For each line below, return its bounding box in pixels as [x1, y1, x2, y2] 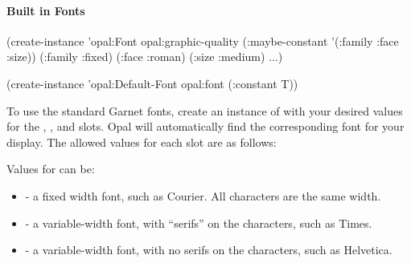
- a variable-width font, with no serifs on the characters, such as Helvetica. [25, 241, 393, 258]
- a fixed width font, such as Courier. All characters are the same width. [25, 187, 381, 204]
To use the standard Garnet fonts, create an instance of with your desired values [6, 102, 403, 119]
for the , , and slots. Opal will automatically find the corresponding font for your [6, 118, 405, 135]
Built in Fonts [6, 2, 85, 18]
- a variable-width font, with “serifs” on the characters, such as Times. [25, 214, 372, 231]
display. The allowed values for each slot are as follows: [6, 133, 277, 150]
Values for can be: [6, 160, 95, 177]
